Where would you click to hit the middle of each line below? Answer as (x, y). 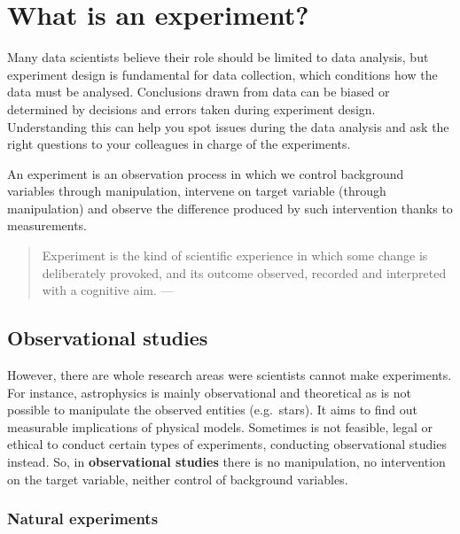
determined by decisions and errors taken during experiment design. (191, 108)
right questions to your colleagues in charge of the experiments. (179, 144)
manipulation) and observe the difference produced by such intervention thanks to (230, 208)
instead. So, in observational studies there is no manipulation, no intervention (226, 462)
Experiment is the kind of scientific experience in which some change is (235, 255)
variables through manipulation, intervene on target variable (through (197, 191)
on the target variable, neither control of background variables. (178, 479)
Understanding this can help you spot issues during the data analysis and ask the (228, 126)
